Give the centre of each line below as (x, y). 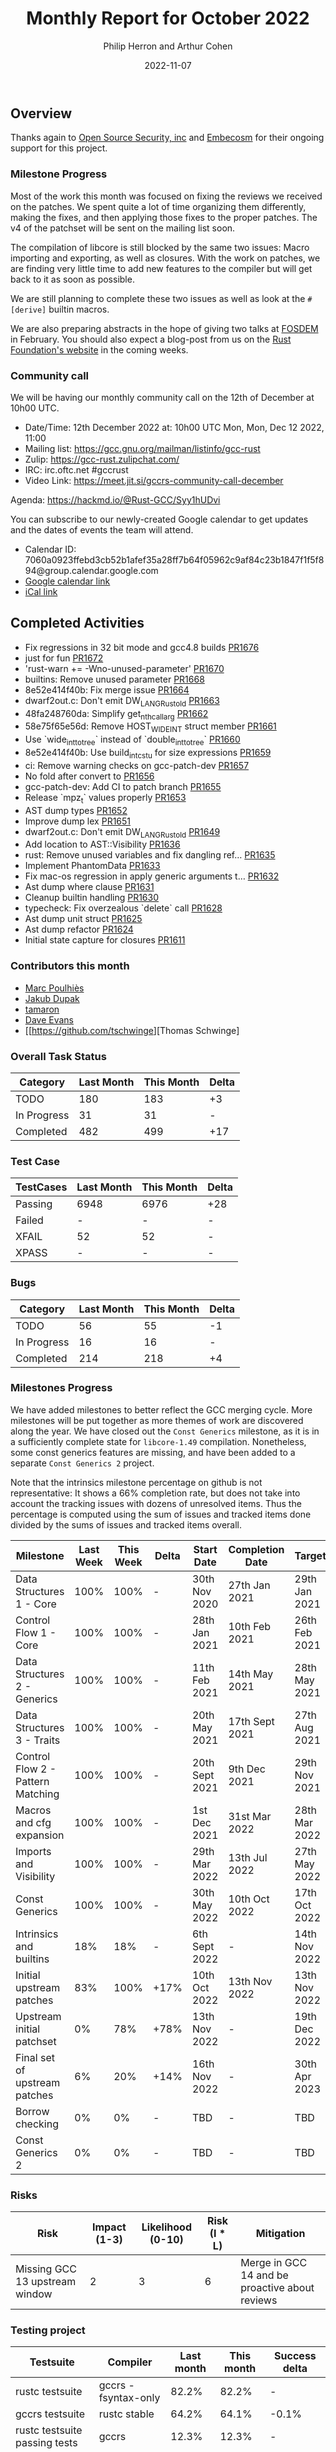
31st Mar (250, 1816)
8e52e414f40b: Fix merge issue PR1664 (107, 689)
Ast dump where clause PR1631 (89, 887)
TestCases (41, 1187)
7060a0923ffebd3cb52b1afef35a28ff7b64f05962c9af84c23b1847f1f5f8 (174, 559)
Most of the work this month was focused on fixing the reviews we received (166, 196)
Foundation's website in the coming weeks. (99, 349)
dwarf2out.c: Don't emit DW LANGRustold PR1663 (122, 701)
